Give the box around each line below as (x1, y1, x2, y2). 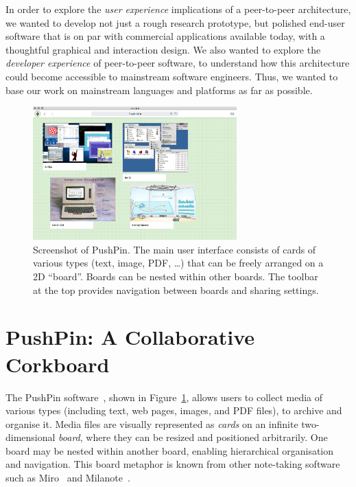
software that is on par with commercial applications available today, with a (5, 29, 325, 43)
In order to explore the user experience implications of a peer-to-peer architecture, (5, 2, 351, 16)
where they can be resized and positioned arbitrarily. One (86, 430, 328, 444)
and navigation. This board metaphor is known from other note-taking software (5, 457, 340, 471)
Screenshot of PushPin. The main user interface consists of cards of (33, 242, 316, 256)
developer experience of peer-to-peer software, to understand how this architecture (5, 56, 350, 70)
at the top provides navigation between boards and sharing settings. (33, 282, 319, 297)
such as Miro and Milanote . (5, 471, 130, 485)
